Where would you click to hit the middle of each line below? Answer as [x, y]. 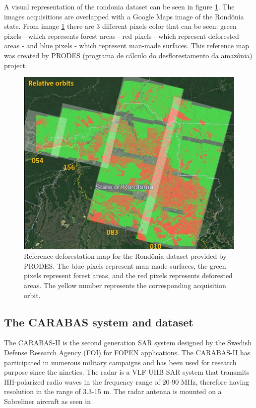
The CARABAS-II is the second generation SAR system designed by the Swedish [128, 343]
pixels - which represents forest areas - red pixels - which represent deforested [122, 36]
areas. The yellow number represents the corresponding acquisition [125, 285]
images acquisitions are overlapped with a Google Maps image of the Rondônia [124, 16]
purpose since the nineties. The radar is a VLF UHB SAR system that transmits [127, 372]
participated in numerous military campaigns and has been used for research [120, 362]
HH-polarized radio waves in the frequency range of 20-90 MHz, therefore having [127, 381]
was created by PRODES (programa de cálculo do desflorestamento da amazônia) [128, 55]
